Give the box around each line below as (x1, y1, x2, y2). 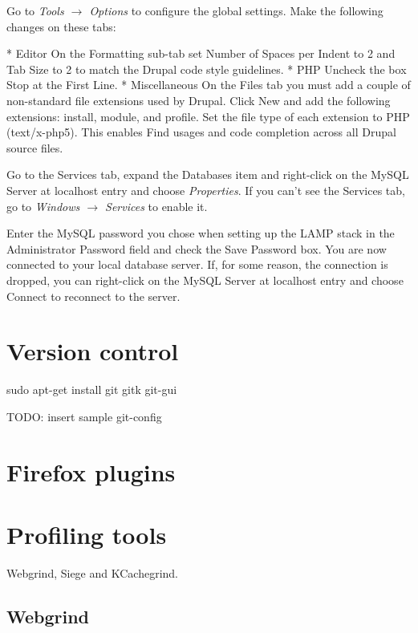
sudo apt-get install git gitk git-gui (6, 381, 177, 398)
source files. (6, 139, 63, 156)
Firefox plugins (6, 455, 176, 488)
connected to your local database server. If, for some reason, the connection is (6, 256, 388, 273)
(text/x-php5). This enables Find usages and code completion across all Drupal (6, 124, 396, 140)
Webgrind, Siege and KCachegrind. (6, 564, 179, 581)
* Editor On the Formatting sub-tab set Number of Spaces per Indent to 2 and (6, 45, 396, 62)
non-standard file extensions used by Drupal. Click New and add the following (6, 91, 391, 108)
